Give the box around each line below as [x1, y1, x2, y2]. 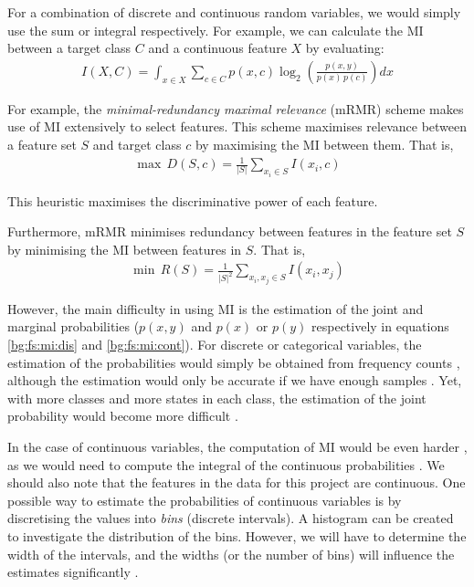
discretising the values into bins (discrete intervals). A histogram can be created [7, 508, 454, 528]
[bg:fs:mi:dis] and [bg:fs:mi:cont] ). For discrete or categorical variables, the [7, 335, 422, 354]
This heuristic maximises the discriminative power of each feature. [7, 191, 378, 210]
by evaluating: [305, 38, 384, 58]
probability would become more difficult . [7, 406, 238, 425]
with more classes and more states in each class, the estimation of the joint [7, 388, 427, 407]
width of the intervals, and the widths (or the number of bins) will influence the [7, 544, 455, 563]
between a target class [7, 38, 132, 58]
